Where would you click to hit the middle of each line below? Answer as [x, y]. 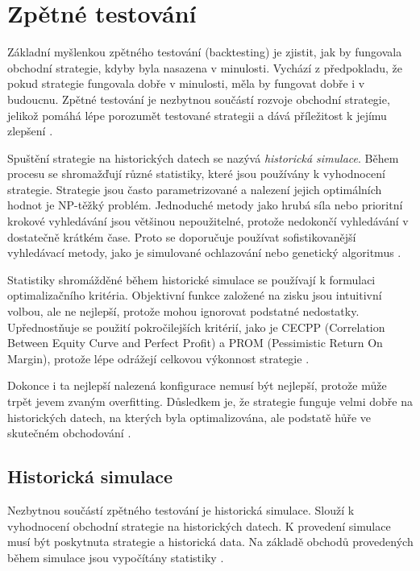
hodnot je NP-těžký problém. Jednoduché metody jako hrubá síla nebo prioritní [205, 205]
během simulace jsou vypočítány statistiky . [116, 557]
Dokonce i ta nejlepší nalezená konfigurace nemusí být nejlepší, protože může [197, 385]
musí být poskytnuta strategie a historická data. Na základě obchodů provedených [210, 542]
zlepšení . [30, 131]
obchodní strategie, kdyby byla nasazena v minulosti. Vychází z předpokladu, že [205, 67]
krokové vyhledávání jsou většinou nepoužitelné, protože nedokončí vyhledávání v [208, 221]
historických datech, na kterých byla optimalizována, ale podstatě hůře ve [189, 417]
